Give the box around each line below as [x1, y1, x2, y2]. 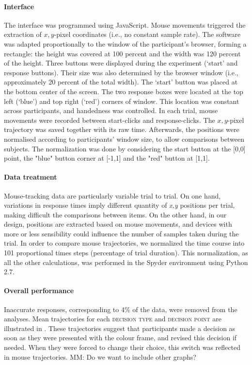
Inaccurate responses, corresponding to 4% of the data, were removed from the [4, 304, 237, 314]
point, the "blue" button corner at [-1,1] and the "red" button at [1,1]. [4, 153, 210, 163]
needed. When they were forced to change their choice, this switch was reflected [4, 342, 240, 352]
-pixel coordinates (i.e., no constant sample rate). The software [54, 29, 241, 39]
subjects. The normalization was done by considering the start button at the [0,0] [4, 143, 246, 153]
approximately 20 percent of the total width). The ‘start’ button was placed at [4, 77, 238, 87]
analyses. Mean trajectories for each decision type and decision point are [4, 314, 221, 324]
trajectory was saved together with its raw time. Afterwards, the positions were [4, 124, 239, 134]
